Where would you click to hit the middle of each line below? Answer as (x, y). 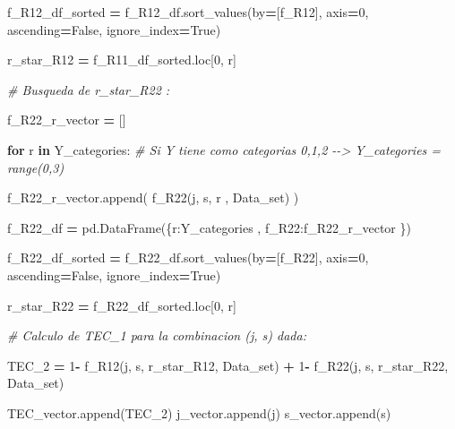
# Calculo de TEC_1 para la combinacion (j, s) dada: (157, 335)
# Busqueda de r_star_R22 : (89, 89)
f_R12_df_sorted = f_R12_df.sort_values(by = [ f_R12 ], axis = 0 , (188, 12)
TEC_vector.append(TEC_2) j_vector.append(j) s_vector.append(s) (199, 412)
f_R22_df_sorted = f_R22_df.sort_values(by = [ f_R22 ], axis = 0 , (188, 257)
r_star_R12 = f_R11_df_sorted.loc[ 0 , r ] (122, 60)
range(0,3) (36, 167)
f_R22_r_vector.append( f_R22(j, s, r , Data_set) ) (153, 197)
